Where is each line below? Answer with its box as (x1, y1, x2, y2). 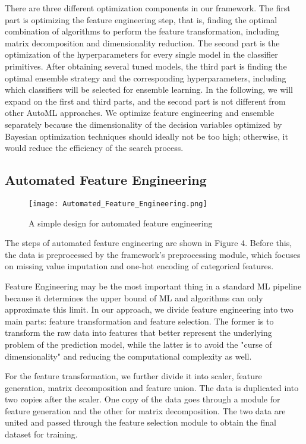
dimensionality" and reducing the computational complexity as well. (5, 349, 252, 362)
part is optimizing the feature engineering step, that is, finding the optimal (5, 13, 277, 26)
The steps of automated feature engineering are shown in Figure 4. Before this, (5, 237, 292, 249)
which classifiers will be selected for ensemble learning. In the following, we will (5, 83, 294, 96)
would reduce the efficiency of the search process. (5, 141, 184, 154)
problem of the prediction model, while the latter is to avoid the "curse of (5, 338, 272, 350)
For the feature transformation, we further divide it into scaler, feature (5, 370, 262, 382)
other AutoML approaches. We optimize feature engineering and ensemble (5, 106, 275, 119)
